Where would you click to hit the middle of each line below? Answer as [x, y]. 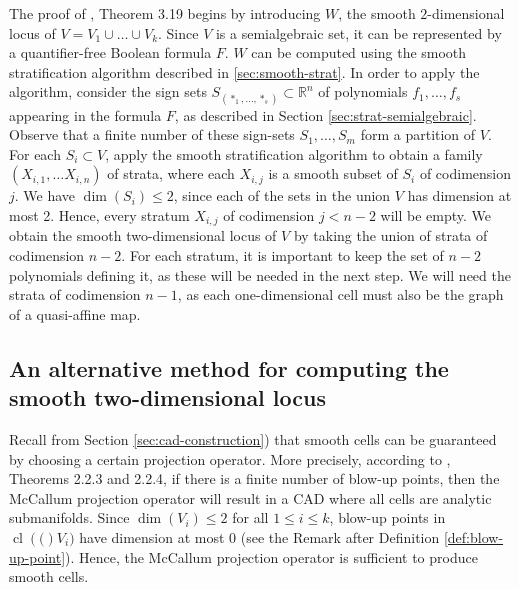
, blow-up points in [387, 517]
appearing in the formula [85, 114]
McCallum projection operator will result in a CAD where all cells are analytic [250, 497]
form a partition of [418, 134]
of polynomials [363, 91]
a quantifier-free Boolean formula [110, 52]
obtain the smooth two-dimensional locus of [143, 235]
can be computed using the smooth [359, 52]
